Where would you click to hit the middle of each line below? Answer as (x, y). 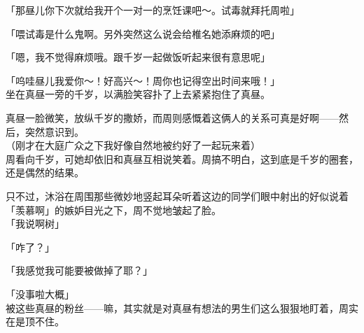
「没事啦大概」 (40, 293)
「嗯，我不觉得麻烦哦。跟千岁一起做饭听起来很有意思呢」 (138, 57)
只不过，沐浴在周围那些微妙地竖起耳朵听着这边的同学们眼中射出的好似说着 (177, 196)
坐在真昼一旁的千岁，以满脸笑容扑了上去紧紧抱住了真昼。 (138, 94)
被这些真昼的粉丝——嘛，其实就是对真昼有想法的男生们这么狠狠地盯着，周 (177, 307)
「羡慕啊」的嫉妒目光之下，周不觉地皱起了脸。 (113, 210)
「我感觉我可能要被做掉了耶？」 (79, 270)
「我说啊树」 (35, 224)
